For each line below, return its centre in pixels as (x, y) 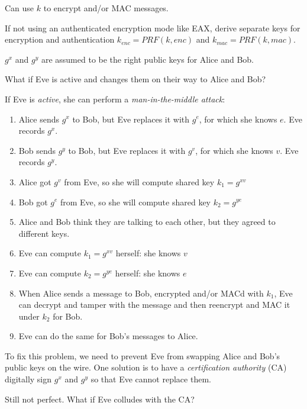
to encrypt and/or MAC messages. (106, 8)
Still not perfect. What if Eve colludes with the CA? (100, 399)
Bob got (33, 202)
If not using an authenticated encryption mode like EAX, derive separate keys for (153, 28)
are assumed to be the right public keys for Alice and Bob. (148, 59)
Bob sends (37, 150)
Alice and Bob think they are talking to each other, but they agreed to (147, 222)
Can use (20, 8)
